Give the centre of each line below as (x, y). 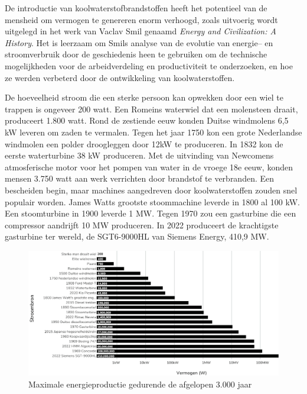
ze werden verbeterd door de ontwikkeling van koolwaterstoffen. (120, 77)
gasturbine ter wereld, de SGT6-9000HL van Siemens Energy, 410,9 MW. (137, 236)
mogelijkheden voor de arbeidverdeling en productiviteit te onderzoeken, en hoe (149, 65)
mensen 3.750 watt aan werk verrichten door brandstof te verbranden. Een (140, 178)
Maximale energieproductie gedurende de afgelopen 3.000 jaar (140, 384)
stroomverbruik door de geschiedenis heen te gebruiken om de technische (136, 54)
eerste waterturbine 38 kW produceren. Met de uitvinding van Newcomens (139, 155)
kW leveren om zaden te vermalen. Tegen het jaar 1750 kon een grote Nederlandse (153, 132)
